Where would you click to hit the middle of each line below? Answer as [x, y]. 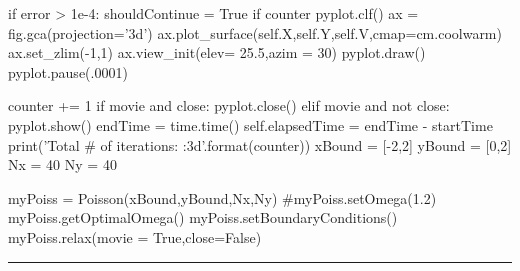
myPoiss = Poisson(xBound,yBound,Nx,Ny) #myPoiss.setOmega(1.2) [222, 197]
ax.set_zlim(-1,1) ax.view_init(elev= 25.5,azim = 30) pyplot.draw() [217, 52]
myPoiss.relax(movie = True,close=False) [135, 236]
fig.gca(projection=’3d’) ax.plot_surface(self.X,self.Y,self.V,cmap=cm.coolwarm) [255, 32]
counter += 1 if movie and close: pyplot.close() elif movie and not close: [229, 105]
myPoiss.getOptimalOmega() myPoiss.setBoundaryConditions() [203, 217]
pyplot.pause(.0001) [68, 71]
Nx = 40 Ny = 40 [62, 164]
